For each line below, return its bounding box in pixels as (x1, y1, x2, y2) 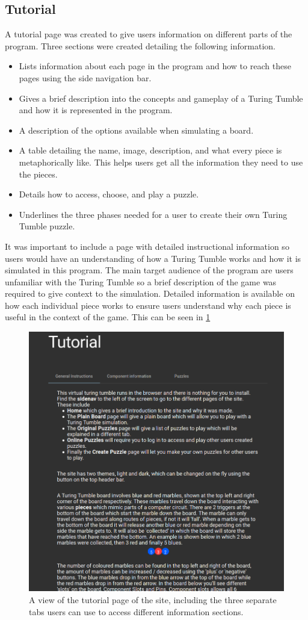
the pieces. (19, 167, 58, 180)
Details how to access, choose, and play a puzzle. (19, 188, 199, 200)
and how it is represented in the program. (19, 104, 173, 116)
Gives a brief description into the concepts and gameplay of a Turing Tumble (19, 91, 303, 104)
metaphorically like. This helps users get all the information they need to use (19, 155, 303, 168)
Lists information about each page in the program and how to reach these (19, 60, 291, 72)
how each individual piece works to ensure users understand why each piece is (5, 299, 291, 311)
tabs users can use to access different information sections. (29, 605, 244, 618)
